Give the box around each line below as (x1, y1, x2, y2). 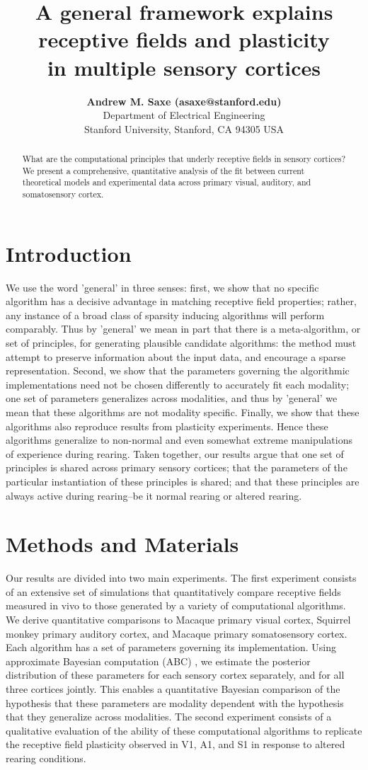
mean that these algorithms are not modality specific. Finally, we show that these (6, 404, 360, 419)
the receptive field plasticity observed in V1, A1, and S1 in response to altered (6, 737, 345, 752)
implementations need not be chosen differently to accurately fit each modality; (6, 377, 350, 391)
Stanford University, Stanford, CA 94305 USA (84, 121, 284, 136)
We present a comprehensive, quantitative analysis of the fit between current (22, 164, 305, 176)
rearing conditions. (6, 750, 86, 765)
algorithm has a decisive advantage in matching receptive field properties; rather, (6, 294, 357, 309)
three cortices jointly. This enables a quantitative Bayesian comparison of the (6, 682, 340, 696)
